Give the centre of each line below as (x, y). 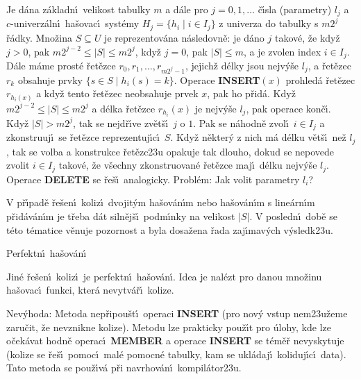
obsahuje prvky (50, 79)
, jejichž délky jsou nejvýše (242, 65)
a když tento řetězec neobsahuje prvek (117, 93)
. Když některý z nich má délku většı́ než (258, 137)
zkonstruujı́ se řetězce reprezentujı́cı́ (83, 137)
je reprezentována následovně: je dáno (184, 37)
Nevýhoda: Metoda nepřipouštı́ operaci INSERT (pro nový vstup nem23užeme (177, 313)
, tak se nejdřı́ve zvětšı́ (121, 123)
